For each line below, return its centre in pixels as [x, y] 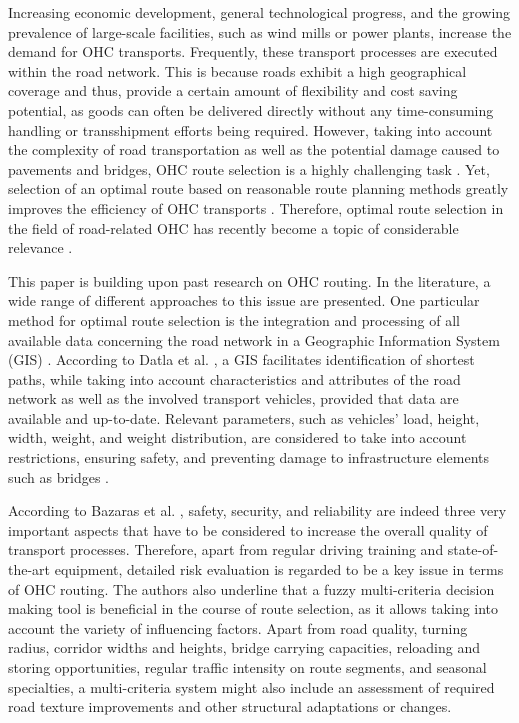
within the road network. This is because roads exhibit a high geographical [237, 70]
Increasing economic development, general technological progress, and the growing [259, 12]
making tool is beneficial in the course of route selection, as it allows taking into [253, 608]
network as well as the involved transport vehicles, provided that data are [233, 398]
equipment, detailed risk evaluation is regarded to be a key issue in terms [279, 569]
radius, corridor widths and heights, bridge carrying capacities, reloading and [244, 647]
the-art [29, 569]
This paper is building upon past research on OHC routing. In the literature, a [249, 280]
